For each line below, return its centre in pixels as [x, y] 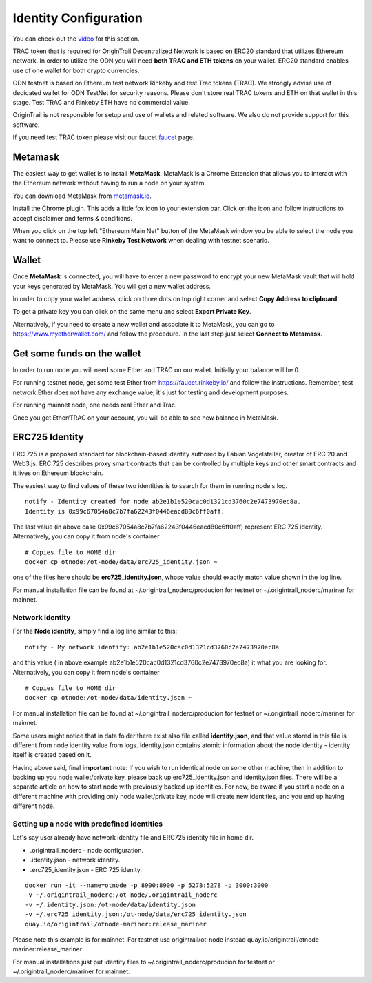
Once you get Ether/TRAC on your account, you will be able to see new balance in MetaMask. [145, 418]
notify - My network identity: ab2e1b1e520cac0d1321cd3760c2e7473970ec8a [152, 647]
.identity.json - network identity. [75, 860]
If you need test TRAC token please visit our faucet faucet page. [104, 137]
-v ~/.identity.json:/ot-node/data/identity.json [111, 904]
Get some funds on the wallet [77, 353]
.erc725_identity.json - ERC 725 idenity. [86, 869]
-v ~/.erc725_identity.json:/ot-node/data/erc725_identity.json [136, 914]
